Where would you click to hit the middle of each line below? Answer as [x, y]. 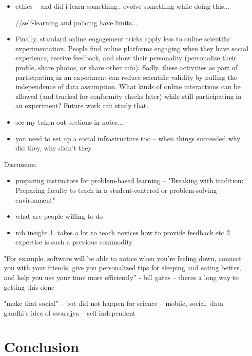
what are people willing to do [59, 216]
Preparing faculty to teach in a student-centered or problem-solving [116, 190]
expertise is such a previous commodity [74, 242]
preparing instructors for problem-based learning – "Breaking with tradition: [129, 180]
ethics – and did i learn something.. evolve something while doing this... [122, 6]
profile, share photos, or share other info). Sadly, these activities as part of [126, 67]
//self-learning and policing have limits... [77, 22]
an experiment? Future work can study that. [82, 105]
